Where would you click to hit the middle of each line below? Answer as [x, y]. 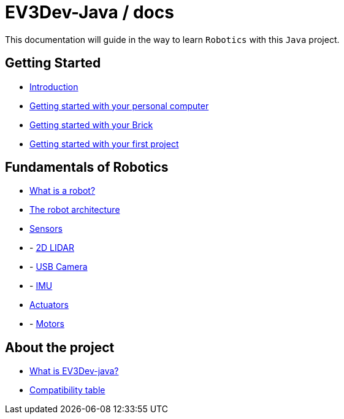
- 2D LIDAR [52, 248]
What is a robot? [63, 191]
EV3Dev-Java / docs [90, 12]
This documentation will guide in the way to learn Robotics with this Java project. [172, 39]
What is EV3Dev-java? [74, 371]
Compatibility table [67, 390]
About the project [60, 347]
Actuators [49, 305]
